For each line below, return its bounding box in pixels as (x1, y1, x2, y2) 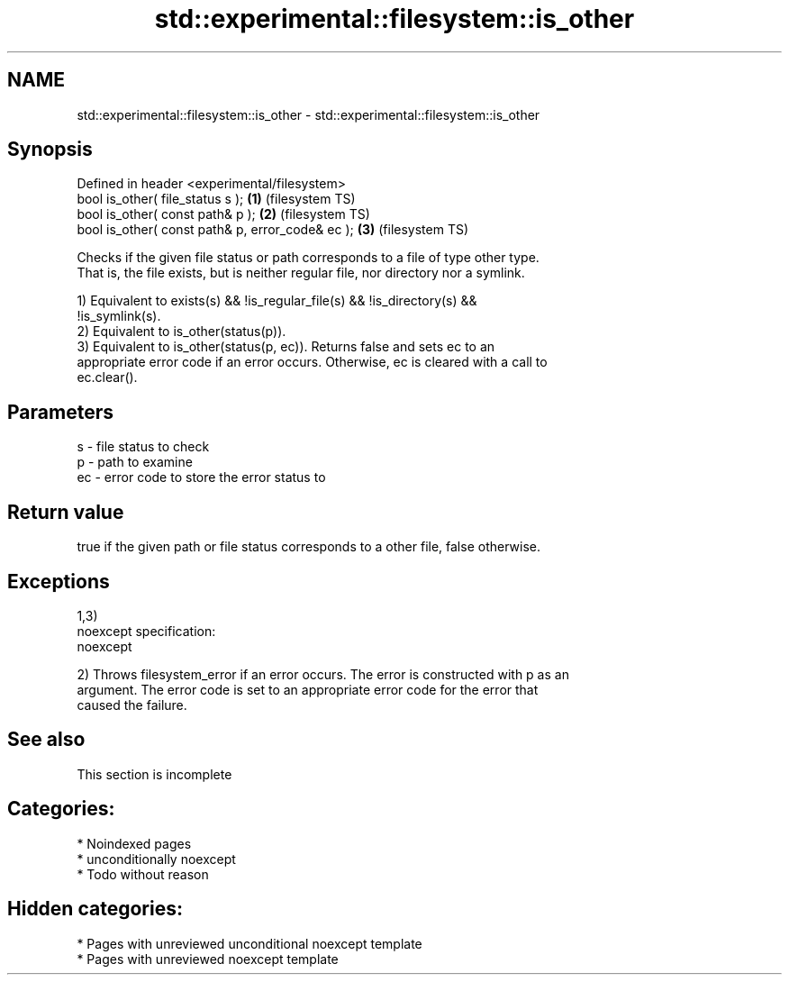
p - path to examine (77, 454, 193, 470)
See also (7, 728, 86, 751)
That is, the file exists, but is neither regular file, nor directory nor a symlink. (77, 265, 525, 281)
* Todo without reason (77, 866, 209, 882)
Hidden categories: (7, 897, 183, 921)
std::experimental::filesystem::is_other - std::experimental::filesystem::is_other (77, 106, 540, 123)
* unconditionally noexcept (77, 850, 236, 867)
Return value (7, 500, 124, 523)
